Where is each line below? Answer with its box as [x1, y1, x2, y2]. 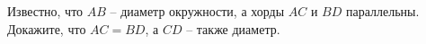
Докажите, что [7, 19, 86, 38]
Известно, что [7, 2, 84, 20]
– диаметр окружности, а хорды [110, 2, 285, 20]
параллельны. [345, 2, 420, 20]
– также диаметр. [186, 19, 280, 38]
